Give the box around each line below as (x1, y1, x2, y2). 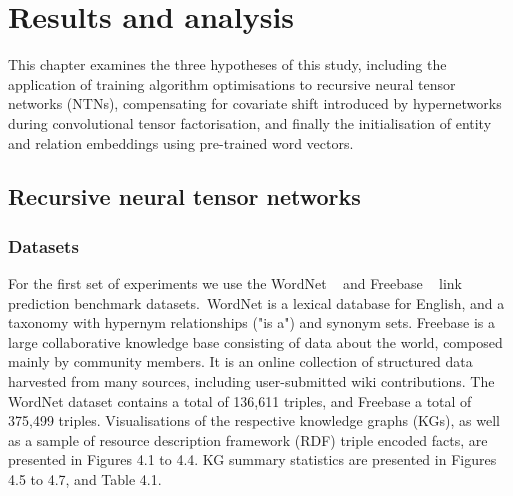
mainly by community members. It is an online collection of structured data (8, 351, 473, 372)
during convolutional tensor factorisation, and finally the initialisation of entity (8, 112, 492, 133)
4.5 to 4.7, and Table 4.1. (8, 469, 162, 490)
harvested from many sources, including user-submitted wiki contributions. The (8, 371, 495, 392)
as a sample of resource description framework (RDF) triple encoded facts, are (8, 429, 488, 450)
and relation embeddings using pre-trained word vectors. (8, 132, 354, 153)
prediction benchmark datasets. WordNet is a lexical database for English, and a (8, 292, 505, 313)
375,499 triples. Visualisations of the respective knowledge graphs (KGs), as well (8, 410, 500, 431)
